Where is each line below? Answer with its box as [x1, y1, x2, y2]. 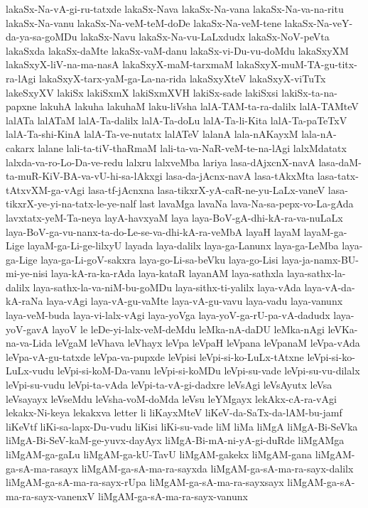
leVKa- [328, 321, 358, 336]
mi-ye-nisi [6, 266, 48, 281]
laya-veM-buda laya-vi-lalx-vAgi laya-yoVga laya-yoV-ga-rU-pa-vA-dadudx [6, 308, 330, 323]
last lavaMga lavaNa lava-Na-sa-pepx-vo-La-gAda [139, 196, 354, 211]
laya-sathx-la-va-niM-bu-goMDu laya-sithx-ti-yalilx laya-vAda [33, 279, 301, 294]
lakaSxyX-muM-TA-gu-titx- [236, 57, 357, 72]
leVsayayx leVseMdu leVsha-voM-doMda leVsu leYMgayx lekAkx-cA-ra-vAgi [6, 391, 337, 406]
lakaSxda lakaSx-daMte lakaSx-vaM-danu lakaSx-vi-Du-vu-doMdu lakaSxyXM [6, 43, 349, 58]
